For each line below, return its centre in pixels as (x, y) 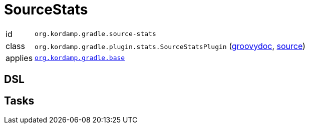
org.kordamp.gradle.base (80, 58)
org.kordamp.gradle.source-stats (95, 34)
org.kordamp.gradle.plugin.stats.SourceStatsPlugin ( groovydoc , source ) (170, 46)
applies (19, 58)
